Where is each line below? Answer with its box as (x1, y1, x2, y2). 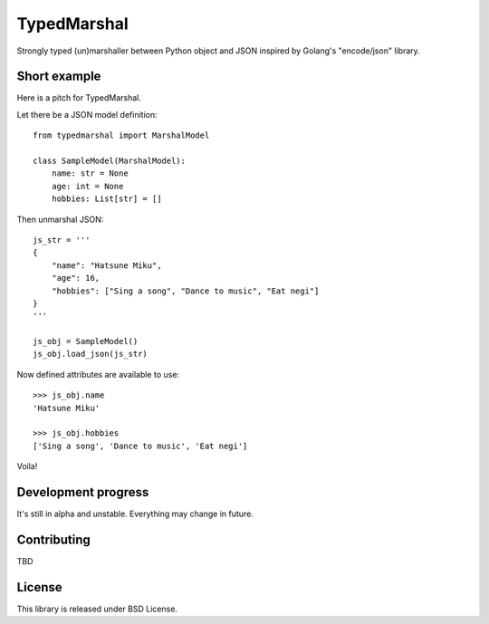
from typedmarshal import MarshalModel (33, 130, 210, 140)
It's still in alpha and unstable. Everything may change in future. (16, 508, 254, 520)
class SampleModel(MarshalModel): (33, 156, 186, 167)
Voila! (16, 461, 38, 472)
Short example (16, 69, 101, 84)
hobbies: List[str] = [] (51, 194, 162, 204)
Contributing (16, 532, 91, 547)
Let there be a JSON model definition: (16, 109, 158, 120)
